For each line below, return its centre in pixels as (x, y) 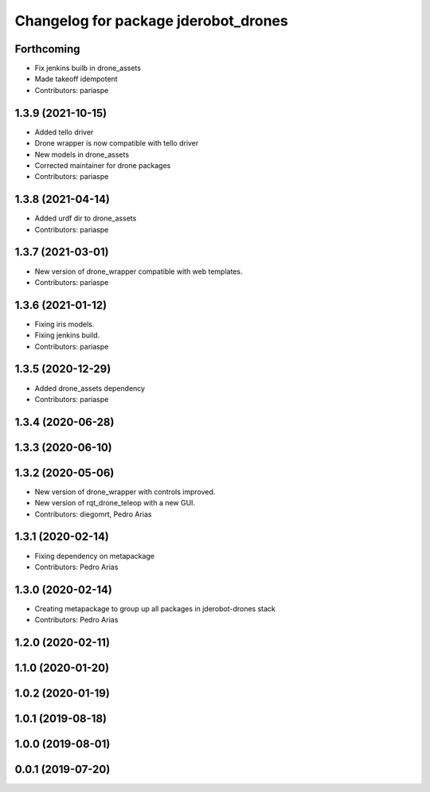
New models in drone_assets (82, 154)
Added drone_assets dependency (90, 388)
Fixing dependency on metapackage (95, 556)
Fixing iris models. (64, 324)
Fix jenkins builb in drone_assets (88, 68)
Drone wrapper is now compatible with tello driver (117, 143)
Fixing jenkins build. (67, 335)
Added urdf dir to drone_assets (86, 218)
